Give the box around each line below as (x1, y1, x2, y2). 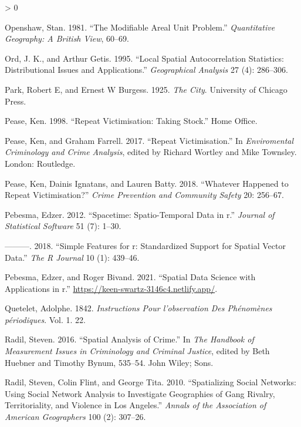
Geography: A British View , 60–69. (5, 32, 129, 45)
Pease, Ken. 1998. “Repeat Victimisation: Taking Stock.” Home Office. (5, 115, 258, 127)
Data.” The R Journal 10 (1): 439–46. (5, 251, 140, 263)
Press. (5, 95, 26, 107)
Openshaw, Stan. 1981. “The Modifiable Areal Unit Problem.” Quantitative (5, 21, 275, 33)
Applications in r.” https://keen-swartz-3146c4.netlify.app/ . (5, 282, 218, 294)
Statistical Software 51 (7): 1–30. (5, 220, 121, 232)
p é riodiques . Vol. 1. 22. (5, 313, 86, 325)
